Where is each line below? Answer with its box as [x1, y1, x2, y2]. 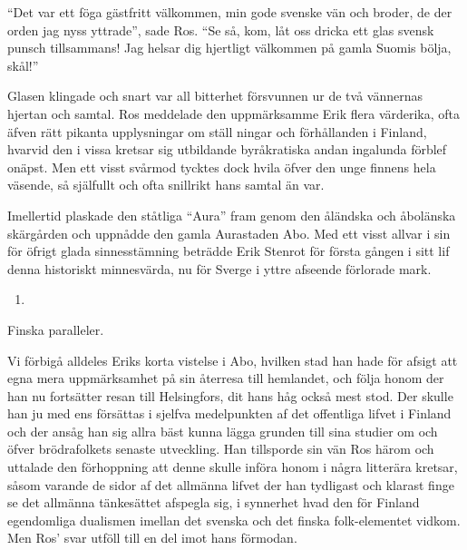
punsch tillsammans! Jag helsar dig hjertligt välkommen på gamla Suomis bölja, [7, 38, 452, 57]
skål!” [7, 55, 39, 74]
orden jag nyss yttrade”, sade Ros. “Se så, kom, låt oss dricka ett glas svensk [7, 20, 434, 39]
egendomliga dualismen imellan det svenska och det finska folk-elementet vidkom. [7, 510, 461, 529]
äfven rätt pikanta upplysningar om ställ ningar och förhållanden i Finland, [7, 122, 427, 141]
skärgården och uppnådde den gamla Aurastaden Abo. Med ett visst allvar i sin [7, 223, 451, 242]
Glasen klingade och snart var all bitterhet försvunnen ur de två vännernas [7, 86, 423, 105]
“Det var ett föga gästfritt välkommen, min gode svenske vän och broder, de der [7, 3, 452, 21]
